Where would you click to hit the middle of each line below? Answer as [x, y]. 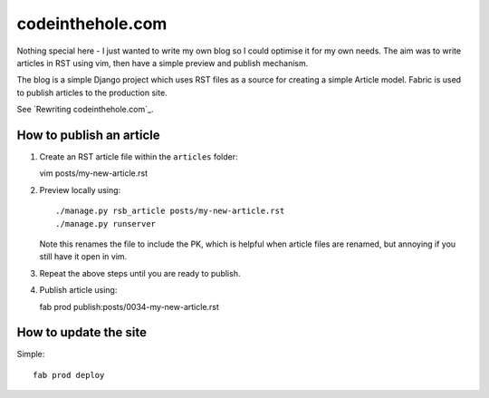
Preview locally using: [80, 189]
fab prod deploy [69, 375]
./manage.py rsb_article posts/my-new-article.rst [170, 211]
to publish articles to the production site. [92, 92]
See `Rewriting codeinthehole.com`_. [85, 110]
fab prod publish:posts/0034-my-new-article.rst [129, 306]
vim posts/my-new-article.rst [94, 173]
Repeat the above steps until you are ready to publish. [140, 273]
